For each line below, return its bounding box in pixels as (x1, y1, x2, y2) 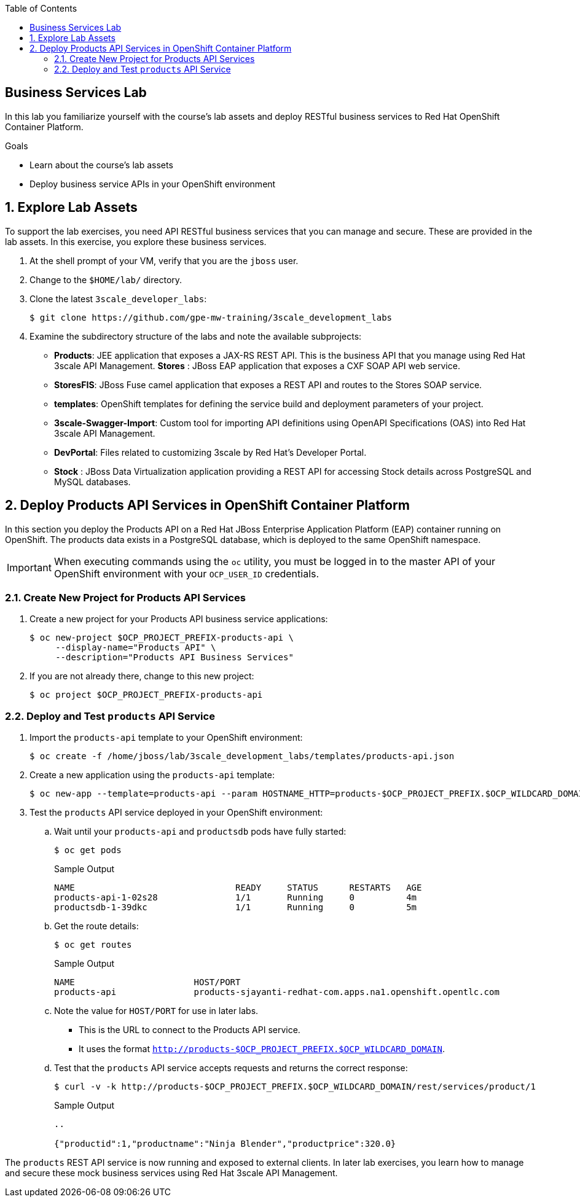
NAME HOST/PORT (54, 977, 241, 988)
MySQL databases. (54, 476, 131, 487)
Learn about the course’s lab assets (29, 159, 173, 170)
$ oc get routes (54, 940, 132, 950)
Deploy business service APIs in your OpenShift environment (29, 178, 276, 189)
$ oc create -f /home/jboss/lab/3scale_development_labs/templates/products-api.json (29, 751, 455, 762)
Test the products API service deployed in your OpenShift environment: (29, 807, 323, 818)
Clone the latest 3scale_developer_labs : (29, 293, 207, 304)
